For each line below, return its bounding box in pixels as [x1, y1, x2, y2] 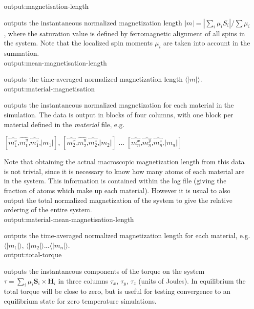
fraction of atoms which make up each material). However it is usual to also [4, 185, 231, 195]
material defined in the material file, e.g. [4, 119, 125, 129]
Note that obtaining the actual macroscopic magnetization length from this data [4, 156, 245, 167]
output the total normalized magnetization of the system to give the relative [4, 195, 233, 205]
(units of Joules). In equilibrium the [138, 275, 246, 286]
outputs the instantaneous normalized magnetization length [4, 17, 182, 27]
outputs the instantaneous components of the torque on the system [4, 266, 205, 276]
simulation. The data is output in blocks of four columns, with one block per [4, 109, 233, 119]
